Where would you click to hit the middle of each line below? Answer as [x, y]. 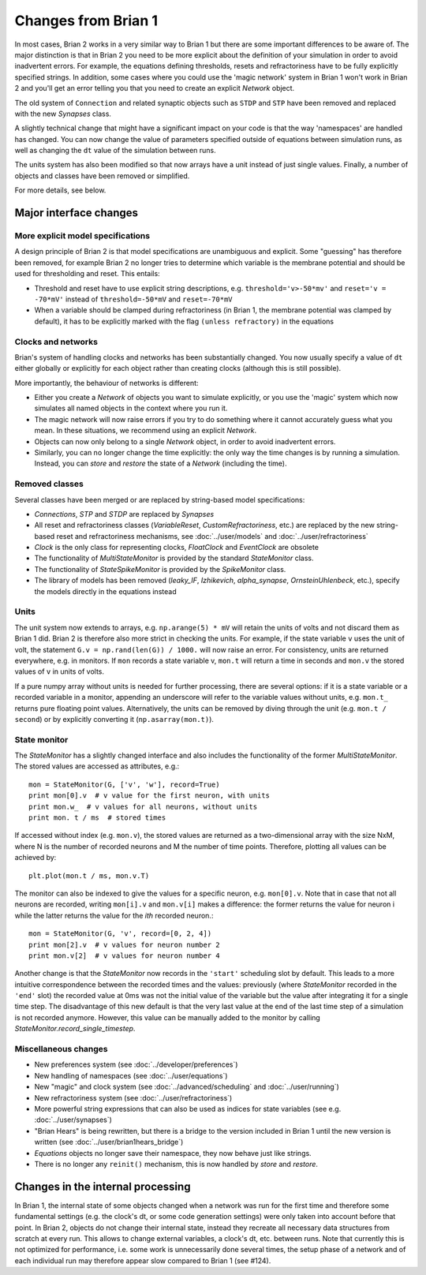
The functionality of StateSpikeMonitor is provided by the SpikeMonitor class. [160, 569]
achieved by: [35, 858]
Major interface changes [76, 213]
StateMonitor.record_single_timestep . [75, 1029]
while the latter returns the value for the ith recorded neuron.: [114, 915]
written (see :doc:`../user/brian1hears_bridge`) [109, 1142]
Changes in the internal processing [103, 1186]
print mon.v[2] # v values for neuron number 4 [124, 955]
